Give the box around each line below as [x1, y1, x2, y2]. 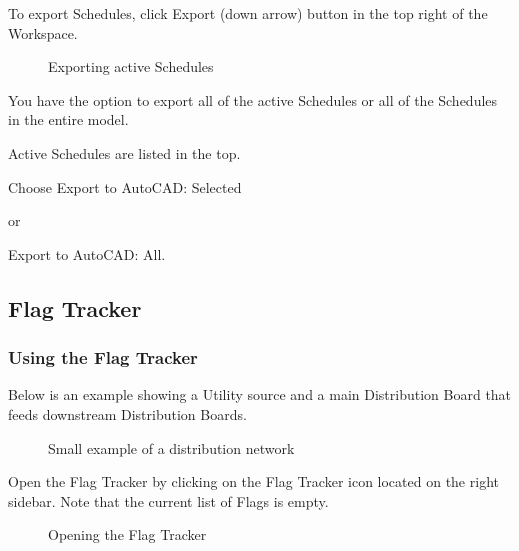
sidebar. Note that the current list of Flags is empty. [8, 490, 329, 511]
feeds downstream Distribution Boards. [8, 403, 247, 424]
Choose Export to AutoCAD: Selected [8, 176, 242, 197]
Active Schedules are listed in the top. [8, 142, 241, 163]
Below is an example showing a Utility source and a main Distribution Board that [8, 384, 512, 405]
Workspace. [8, 22, 78, 43]
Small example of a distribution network [48, 437, 295, 458]
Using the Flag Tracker [8, 345, 198, 370]
